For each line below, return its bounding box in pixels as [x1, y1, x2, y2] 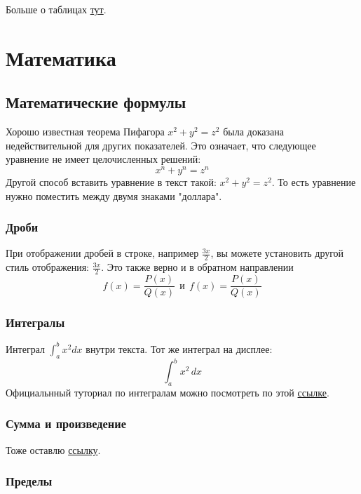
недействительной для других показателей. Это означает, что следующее [6, 138, 316, 152]
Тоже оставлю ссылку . [6, 442, 101, 457]
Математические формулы [6, 91, 186, 113]
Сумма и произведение [6, 415, 126, 432]
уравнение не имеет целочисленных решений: [6, 152, 201, 166]
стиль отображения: [6, 260, 89, 274]
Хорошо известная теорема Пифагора [6, 124, 165, 139]
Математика [6, 43, 116, 72]
